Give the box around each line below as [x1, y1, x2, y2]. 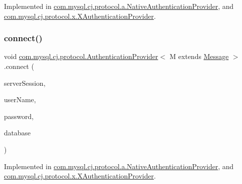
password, [4, 111, 34, 121]
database [4, 127, 31, 138]
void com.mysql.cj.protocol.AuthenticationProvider [4, 51, 158, 61]
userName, [4, 94, 36, 105]
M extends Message [170, 51, 229, 61]
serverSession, [4, 77, 46, 88]
